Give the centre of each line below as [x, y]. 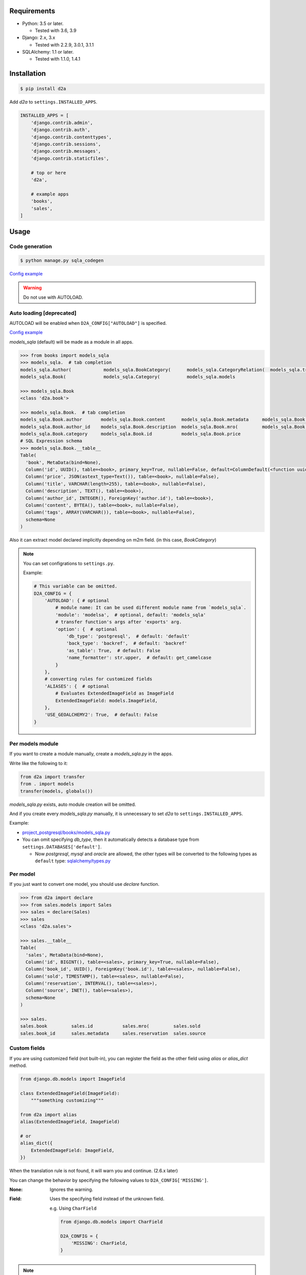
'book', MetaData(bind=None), [63, 462]
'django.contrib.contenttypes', [71, 137]
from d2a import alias [48, 1115]
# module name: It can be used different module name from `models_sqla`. [151, 608]
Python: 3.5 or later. [43, 23]
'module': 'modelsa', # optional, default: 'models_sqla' [131, 615]
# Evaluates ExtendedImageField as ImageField [114, 693]
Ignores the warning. [71, 1189]
